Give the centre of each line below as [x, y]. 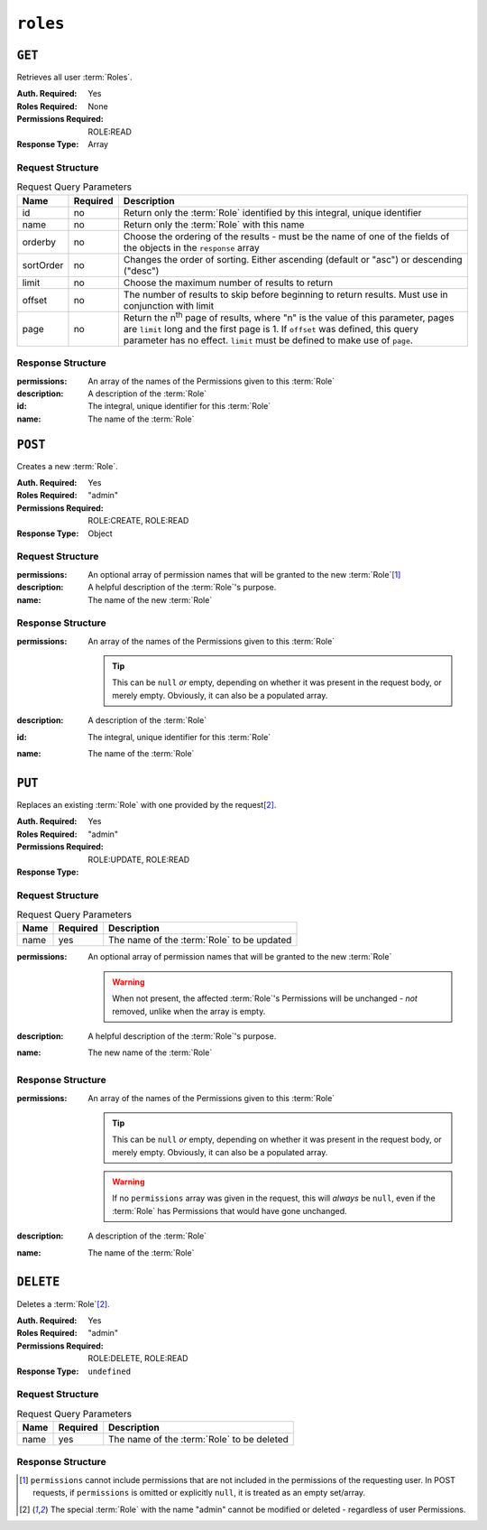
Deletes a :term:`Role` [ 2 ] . [63, 1303]
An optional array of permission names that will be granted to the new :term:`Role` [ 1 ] [244, 574]
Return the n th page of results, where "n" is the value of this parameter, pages [289, 317]
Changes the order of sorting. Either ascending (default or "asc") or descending [293, 259]
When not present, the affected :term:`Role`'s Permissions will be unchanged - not [265, 998]
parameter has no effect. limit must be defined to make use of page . [268, 340]
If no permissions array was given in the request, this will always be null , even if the [274, 1198]
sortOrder [43, 264]
